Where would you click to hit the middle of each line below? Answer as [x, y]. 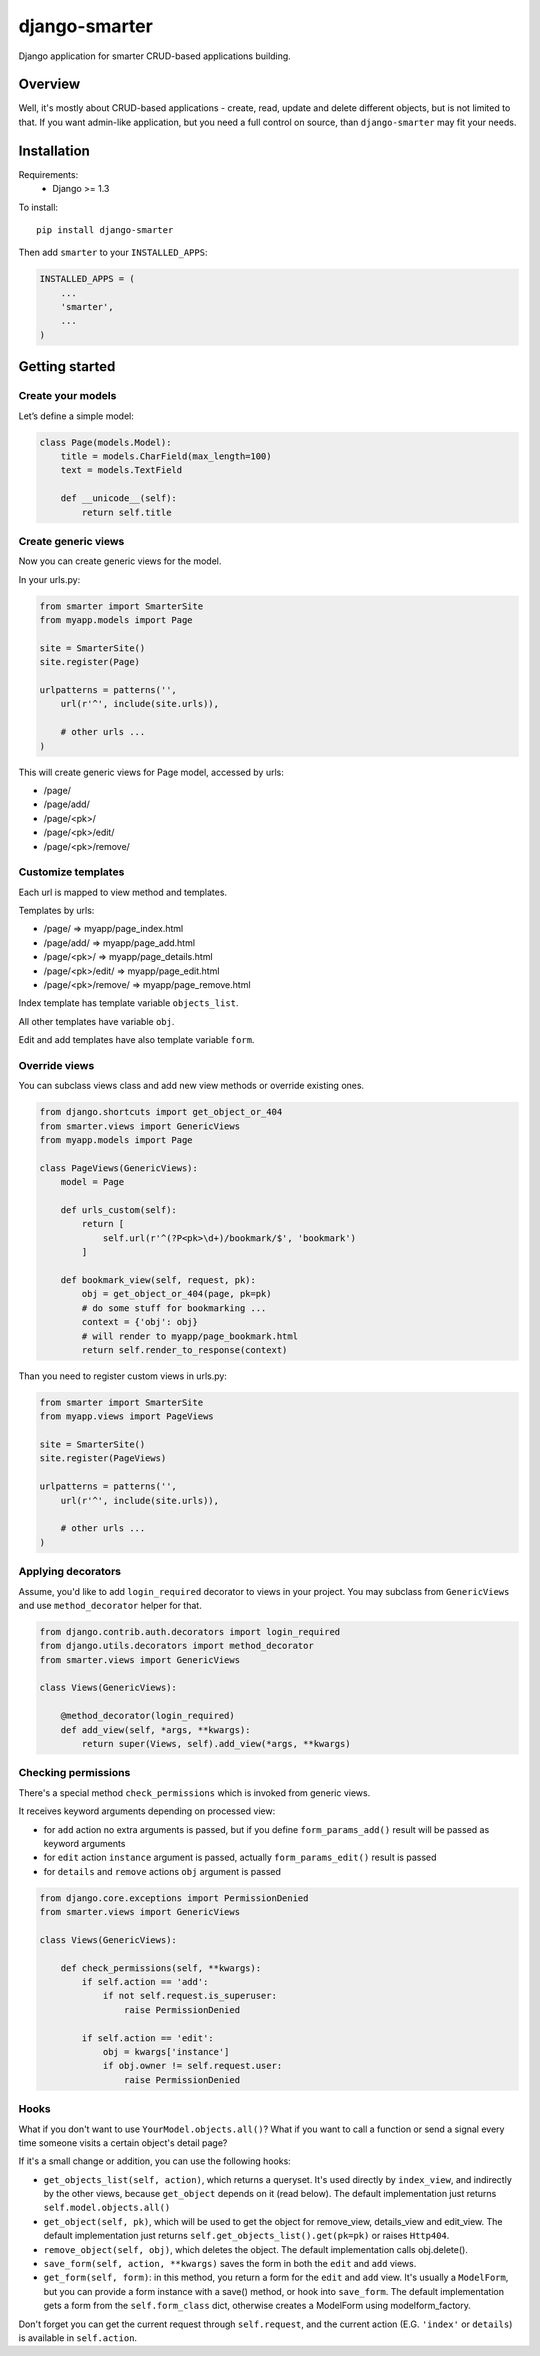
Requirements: [48, 174]
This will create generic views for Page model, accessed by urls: [151, 772]
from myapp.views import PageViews [126, 1416]
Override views [56, 1065]
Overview [49, 84]
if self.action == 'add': [145, 1982]
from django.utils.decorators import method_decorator [176, 1646]
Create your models [67, 396]
